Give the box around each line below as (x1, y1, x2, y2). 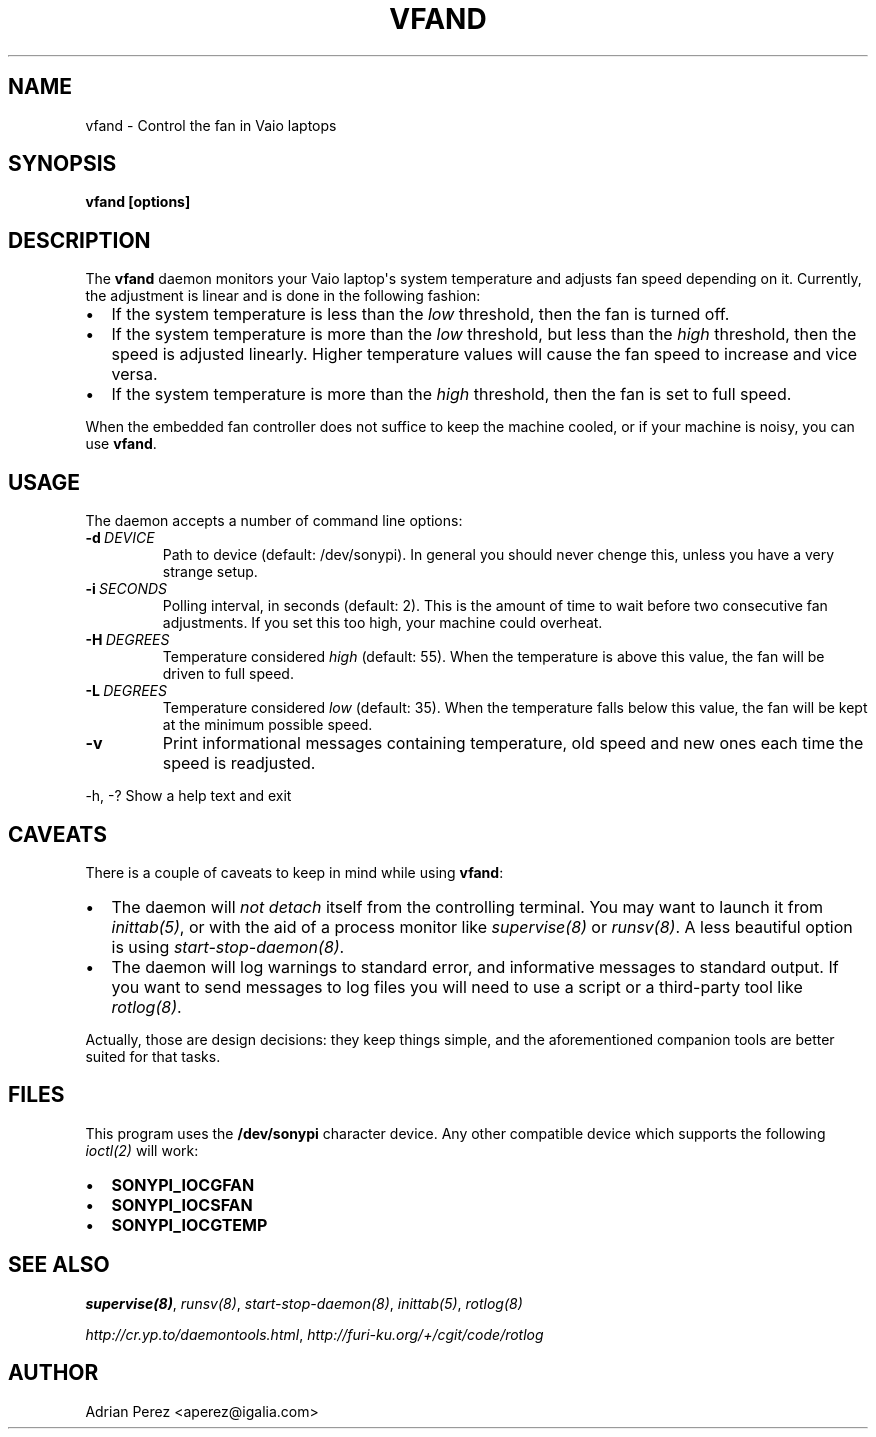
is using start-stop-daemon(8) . (111, 936, 345, 957)
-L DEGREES (85, 682, 167, 700)
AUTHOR (8, 1360, 99, 1386)
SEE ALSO (8, 1252, 110, 1278)
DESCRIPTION (8, 227, 151, 253)
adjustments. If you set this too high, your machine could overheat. (162, 614, 603, 632)
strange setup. (162, 563, 258, 581)
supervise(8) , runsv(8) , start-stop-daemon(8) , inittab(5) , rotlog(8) (85, 1294, 523, 1312)
